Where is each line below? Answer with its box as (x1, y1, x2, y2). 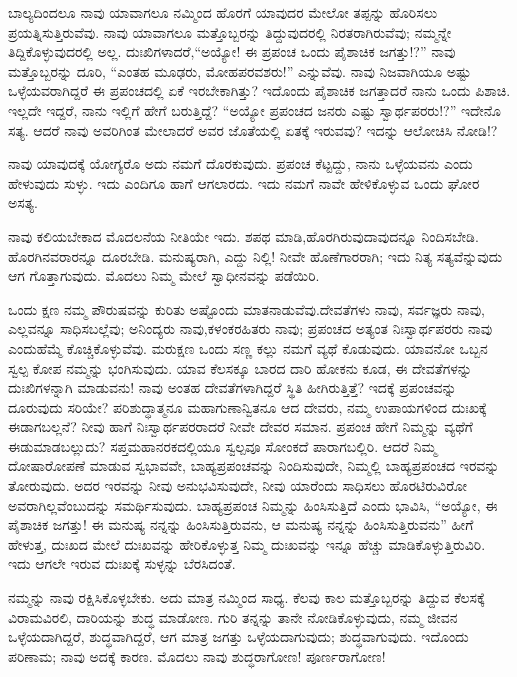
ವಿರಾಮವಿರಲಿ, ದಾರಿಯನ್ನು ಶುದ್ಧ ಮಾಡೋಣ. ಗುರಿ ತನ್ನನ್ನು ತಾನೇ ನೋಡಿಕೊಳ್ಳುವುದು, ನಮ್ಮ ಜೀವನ (8, 606, 458, 627)
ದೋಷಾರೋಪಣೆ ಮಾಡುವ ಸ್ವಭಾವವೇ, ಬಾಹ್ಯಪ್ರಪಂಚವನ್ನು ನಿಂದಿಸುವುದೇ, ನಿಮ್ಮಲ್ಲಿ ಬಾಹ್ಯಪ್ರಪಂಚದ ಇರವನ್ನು (8, 455, 500, 476)
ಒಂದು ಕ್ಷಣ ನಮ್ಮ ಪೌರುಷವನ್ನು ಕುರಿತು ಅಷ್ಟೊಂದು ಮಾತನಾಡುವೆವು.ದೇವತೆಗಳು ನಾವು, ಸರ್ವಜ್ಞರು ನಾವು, (8, 298, 485, 319)
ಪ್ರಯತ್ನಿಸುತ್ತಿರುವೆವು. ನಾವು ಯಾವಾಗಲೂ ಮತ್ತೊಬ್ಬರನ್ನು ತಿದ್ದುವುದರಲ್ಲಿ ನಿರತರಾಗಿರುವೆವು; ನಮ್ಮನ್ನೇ (8, 21, 452, 42)
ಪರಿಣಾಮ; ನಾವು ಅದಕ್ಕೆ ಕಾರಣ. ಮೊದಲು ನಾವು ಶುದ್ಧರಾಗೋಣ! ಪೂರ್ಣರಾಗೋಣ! (8, 645, 386, 666)
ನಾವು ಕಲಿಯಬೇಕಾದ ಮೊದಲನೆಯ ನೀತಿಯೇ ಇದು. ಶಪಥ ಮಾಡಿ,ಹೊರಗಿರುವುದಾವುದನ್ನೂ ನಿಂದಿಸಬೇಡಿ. (8, 225, 479, 246)
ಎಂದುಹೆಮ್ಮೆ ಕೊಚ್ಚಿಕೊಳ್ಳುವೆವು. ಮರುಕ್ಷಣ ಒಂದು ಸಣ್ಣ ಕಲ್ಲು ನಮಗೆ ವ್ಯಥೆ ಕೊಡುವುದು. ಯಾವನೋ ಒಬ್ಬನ (8, 337, 488, 358)
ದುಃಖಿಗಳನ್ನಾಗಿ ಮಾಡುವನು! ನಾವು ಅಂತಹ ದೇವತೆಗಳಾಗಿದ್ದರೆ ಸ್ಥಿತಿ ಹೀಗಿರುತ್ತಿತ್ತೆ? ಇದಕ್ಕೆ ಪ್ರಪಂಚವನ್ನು (8, 377, 457, 398)
